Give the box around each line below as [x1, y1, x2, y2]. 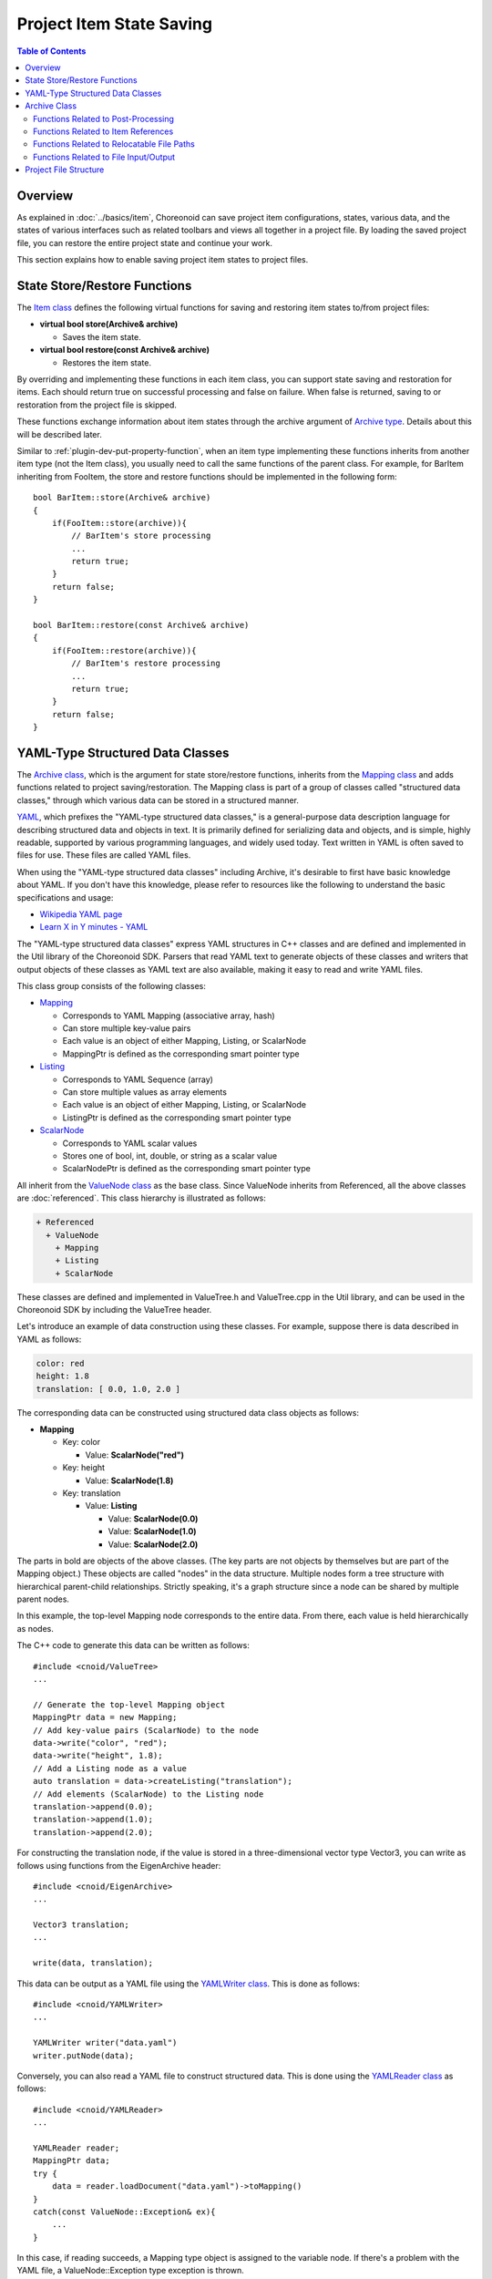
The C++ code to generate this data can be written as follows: [16, 1640, 250, 1651]
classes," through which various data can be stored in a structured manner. [16, 794, 300, 806]
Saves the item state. [62, 331, 141, 342]
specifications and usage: [16, 892, 114, 902]
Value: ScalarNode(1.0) [108, 1526, 197, 1537]
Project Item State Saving [16, 14, 213, 34]
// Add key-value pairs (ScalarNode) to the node [33, 1725, 260, 1736]
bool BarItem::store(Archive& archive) [33, 492, 211, 503]
